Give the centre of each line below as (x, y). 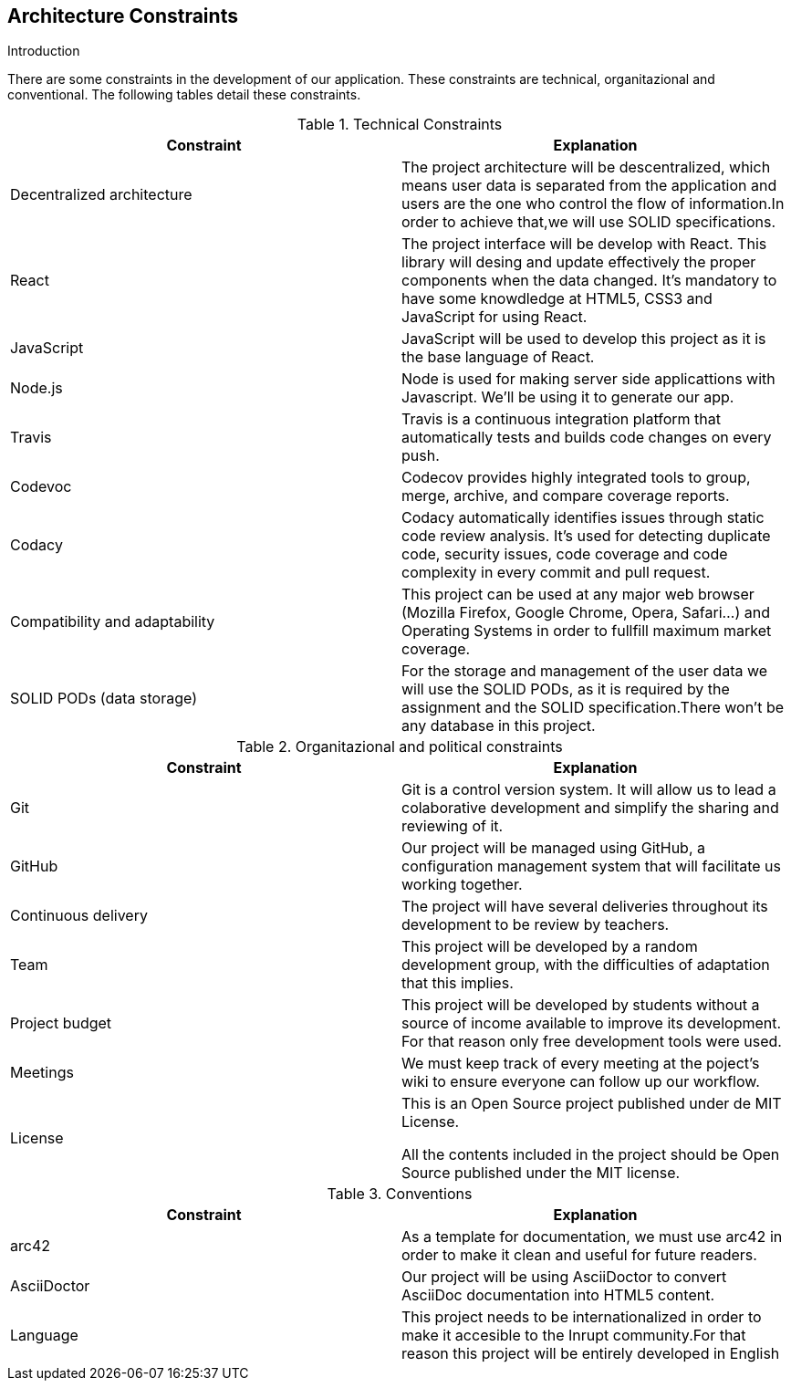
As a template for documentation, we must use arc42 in (592, 1237)
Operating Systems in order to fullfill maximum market (587, 631)
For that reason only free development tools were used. (592, 1042)
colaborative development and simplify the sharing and (590, 808)
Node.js (36, 388)
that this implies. (458, 983)
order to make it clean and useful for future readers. (579, 1255)
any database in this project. (499, 726)
